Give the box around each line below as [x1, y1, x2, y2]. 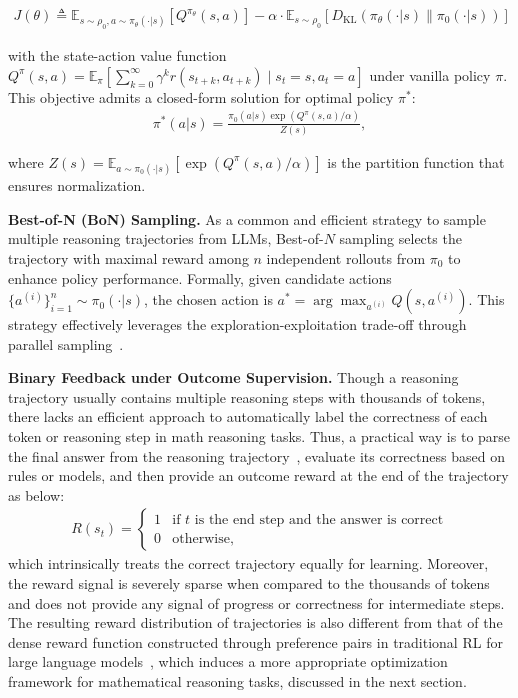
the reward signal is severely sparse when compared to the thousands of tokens [8, 573, 490, 594]
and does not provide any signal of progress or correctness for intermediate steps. [8, 592, 505, 613]
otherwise [172, 531, 230, 546]
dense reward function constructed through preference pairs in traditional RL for [8, 631, 503, 652]
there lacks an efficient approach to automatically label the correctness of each [8, 406, 488, 427]
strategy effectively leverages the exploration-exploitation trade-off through [8, 314, 467, 335]
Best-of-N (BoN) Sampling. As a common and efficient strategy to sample [8, 208, 486, 229]
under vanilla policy [369, 64, 491, 85]
